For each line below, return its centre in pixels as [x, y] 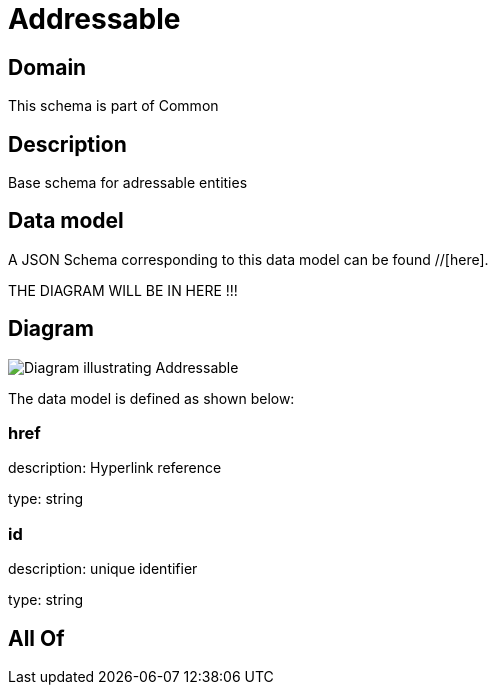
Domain [47, 67]
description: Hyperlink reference [115, 468]
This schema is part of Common [113, 106]
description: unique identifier [103, 569]
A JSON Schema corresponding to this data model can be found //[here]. [248, 259]
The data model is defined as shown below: [151, 398]
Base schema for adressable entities [128, 183]
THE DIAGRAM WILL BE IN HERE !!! [123, 290]
